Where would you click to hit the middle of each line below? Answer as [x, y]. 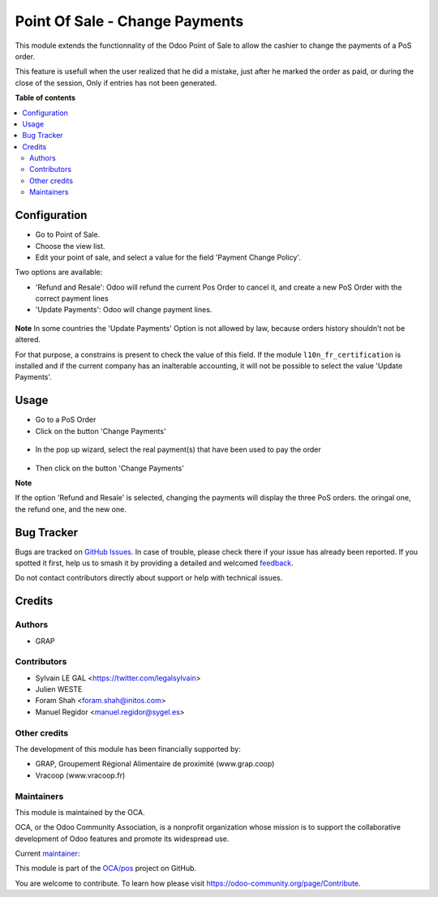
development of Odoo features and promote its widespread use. [122, 839]
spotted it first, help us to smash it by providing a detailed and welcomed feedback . [154, 563]
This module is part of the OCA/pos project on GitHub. [106, 869]
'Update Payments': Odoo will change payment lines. [124, 310]
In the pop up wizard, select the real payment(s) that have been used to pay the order [178, 449]
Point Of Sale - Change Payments [129, 21]
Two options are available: [59, 273]
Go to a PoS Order [66, 420]
